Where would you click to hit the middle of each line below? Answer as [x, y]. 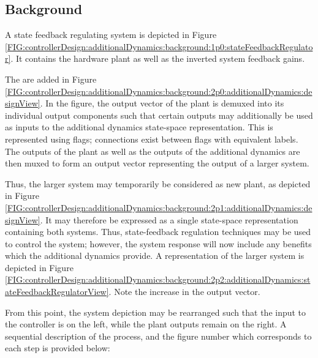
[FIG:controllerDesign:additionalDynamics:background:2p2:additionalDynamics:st [158, 279]
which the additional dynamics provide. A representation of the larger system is [155, 255]
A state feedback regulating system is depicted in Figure [111, 35]
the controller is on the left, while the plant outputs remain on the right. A [146, 324]
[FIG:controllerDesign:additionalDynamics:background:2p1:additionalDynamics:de [159, 207]
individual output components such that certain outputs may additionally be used [159, 115]
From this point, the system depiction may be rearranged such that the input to [156, 312]
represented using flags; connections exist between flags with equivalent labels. [152, 139]
